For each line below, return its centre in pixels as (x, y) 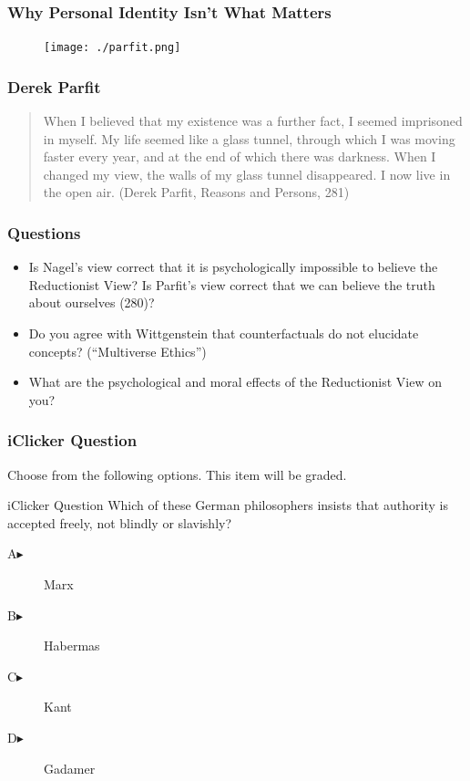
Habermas (72, 646)
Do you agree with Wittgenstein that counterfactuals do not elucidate (224, 333)
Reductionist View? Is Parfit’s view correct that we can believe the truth (232, 284)
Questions (44, 232)
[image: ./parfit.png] (112, 48)
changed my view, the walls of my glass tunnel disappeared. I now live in (247, 174)
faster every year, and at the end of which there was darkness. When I (240, 156)
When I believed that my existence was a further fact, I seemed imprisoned (253, 121)
